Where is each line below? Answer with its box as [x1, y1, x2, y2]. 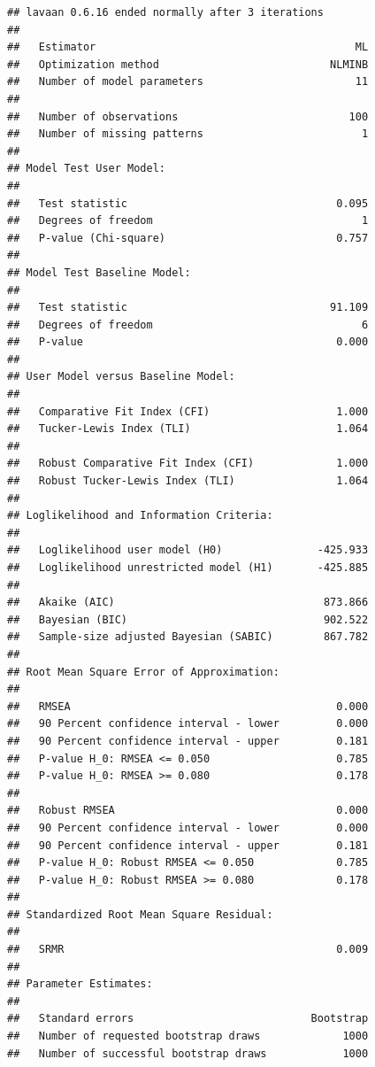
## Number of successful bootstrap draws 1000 [7, 1047, 369, 1060]
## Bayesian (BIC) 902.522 [7, 613, 369, 626]
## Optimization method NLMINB [7, 58, 369, 71]
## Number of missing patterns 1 [7, 128, 369, 141]
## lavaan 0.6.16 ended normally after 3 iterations [7, 6, 324, 19]
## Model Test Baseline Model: [7, 266, 191, 279]
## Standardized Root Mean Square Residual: [7, 908, 273, 921]
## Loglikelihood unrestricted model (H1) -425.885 [7, 561, 369, 574]
